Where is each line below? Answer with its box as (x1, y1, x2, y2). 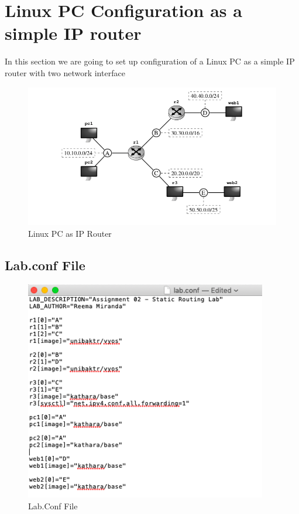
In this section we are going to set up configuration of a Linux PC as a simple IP (5, 55, 295, 67)
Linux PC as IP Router (28, 227, 112, 239)
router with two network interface (5, 66, 125, 79)
